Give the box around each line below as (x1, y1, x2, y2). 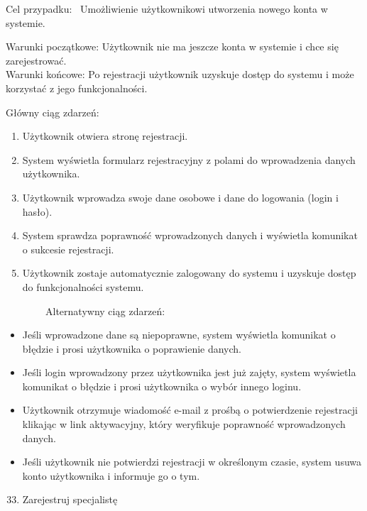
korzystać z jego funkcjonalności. (6, 80, 148, 95)
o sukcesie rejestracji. (22, 241, 114, 256)
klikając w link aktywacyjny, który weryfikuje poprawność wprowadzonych (22, 417, 346, 432)
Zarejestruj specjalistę (22, 492, 118, 507)
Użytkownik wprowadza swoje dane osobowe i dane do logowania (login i (22, 189, 339, 204)
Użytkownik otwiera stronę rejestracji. (22, 128, 188, 143)
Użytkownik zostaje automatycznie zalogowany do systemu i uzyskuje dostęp (22, 265, 356, 280)
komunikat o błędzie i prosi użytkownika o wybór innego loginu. (22, 378, 302, 393)
